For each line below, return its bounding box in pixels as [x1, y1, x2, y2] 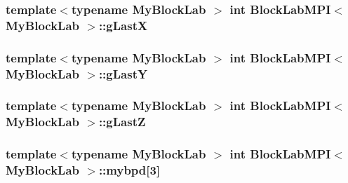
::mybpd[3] [98, 161, 161, 179]
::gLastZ [98, 113, 146, 130]
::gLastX [98, 16, 148, 34]
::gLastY [98, 65, 148, 82]
